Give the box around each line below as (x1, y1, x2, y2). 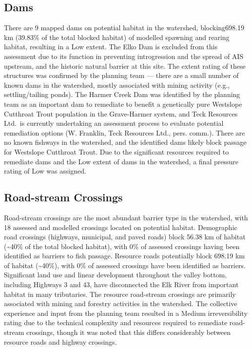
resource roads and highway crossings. (4, 336, 117, 347)
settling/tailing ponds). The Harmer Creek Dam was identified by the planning (4, 89, 240, 99)
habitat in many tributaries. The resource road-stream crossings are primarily (4, 289, 236, 299)
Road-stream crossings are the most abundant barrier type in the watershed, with (4, 212, 248, 222)
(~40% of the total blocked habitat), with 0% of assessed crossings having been (4, 241, 240, 251)
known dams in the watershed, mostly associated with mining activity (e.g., (4, 79, 230, 90)
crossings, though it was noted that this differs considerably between (26, 327, 231, 337)
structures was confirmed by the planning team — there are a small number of (4, 70, 239, 80)
